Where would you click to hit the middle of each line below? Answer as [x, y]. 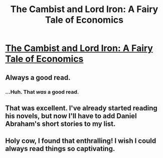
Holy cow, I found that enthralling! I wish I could [81, 141]
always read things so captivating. [60, 149]
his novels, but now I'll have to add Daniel [71, 116]
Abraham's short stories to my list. [60, 124]
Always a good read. [38, 77]
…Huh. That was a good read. [42, 92]
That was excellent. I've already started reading [81, 108]
